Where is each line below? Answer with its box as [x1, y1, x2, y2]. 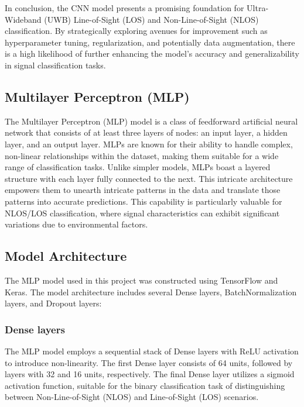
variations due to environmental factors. [5, 218, 148, 230]
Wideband [5, 13, 42, 25]
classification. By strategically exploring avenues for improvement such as [5, 25, 268, 37]
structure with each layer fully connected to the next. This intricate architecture [5, 172, 293, 184]
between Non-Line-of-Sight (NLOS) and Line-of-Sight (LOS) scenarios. [5, 391, 259, 403]
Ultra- [247, 2, 269, 13]
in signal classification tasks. [5, 58, 106, 71]
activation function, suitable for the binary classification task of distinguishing [5, 379, 285, 391]
